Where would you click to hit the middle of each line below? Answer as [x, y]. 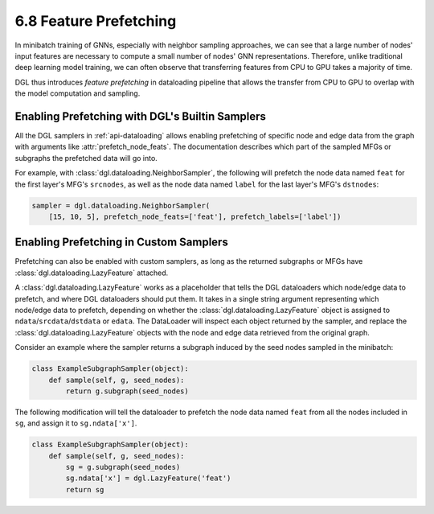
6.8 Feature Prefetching [96, 21]
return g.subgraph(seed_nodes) [127, 391]
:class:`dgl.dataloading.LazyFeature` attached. [92, 273]
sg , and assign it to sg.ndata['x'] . [76, 423]
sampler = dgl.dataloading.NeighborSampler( [121, 206]
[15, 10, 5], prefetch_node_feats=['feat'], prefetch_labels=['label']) [195, 216]
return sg [85, 489]
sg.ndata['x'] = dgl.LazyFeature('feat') [148, 478]
